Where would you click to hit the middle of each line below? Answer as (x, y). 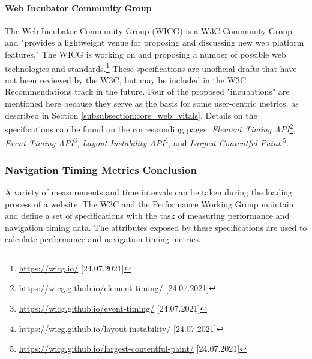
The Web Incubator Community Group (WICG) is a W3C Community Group (148, 30)
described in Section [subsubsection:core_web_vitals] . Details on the (131, 115)
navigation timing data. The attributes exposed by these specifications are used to (156, 227)
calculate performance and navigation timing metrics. (103, 239)
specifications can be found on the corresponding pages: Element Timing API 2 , (150, 128)
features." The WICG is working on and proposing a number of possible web (145, 54)
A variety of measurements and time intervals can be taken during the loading (149, 191)
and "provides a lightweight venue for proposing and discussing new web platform (154, 42)
